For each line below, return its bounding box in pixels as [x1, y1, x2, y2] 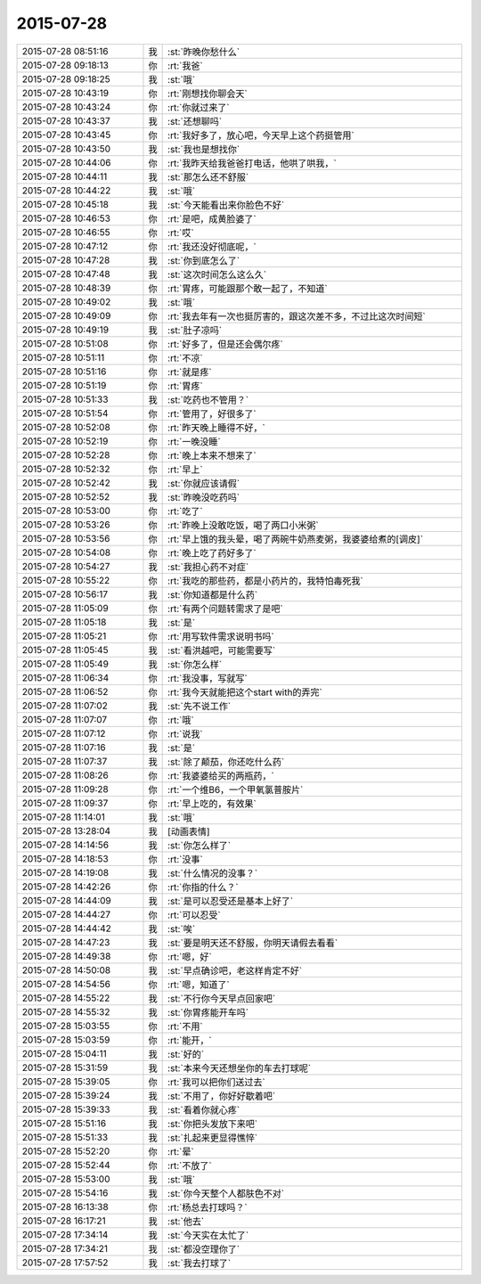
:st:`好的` [167, 1048, 205, 1060]
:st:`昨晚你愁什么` [167, 45, 240, 58]
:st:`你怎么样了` [167, 838, 232, 851]
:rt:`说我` [167, 727, 204, 740]
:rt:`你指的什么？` [167, 880, 240, 893]
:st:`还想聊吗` [167, 115, 223, 127]
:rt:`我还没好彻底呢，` [167, 241, 257, 253]
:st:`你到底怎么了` [167, 254, 240, 266]
